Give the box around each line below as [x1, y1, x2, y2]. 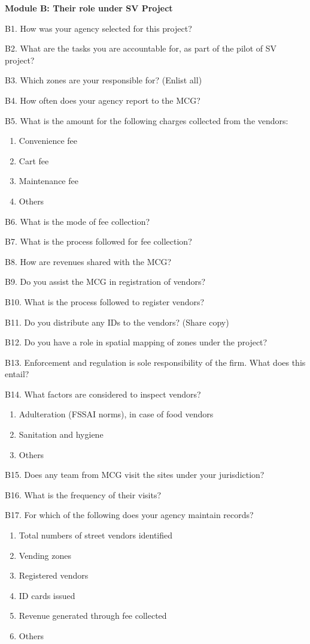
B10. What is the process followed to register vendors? [5, 295, 205, 308]
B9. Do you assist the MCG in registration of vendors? [5, 275, 206, 288]
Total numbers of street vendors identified [19, 529, 173, 541]
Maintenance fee [19, 174, 78, 187]
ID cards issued [19, 589, 75, 601]
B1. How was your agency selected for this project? [5, 22, 192, 34]
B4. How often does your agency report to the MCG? [5, 94, 200, 106]
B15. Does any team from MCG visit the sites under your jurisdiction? [5, 468, 265, 481]
